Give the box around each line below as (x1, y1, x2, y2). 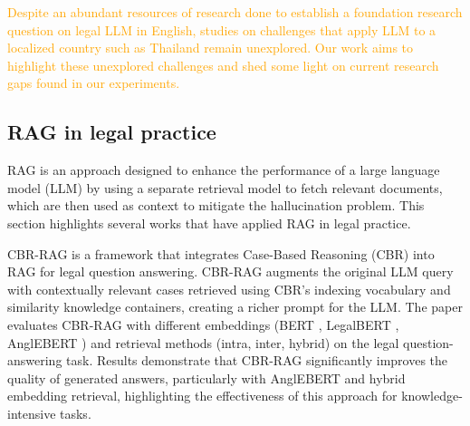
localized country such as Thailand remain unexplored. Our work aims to (7, 38, 414, 57)
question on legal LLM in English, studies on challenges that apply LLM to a (7, 20, 436, 39)
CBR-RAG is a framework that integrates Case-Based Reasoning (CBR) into (7, 244, 435, 263)
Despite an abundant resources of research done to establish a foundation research (7, 3, 463, 21)
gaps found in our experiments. (7, 73, 180, 92)
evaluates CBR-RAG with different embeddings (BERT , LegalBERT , (7, 315, 399, 334)
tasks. (60, 403, 91, 422)
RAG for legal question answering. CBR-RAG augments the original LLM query (7, 262, 454, 281)
